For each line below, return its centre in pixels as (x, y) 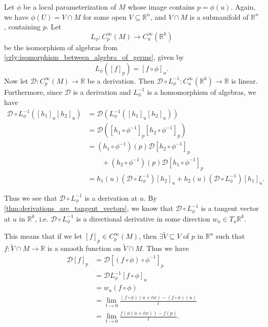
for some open (105, 16)
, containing (22, 27)
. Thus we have (165, 248)
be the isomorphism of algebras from (61, 47)
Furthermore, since (33, 92)
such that (230, 236)
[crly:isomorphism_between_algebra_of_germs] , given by (94, 57)
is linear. (244, 80)
